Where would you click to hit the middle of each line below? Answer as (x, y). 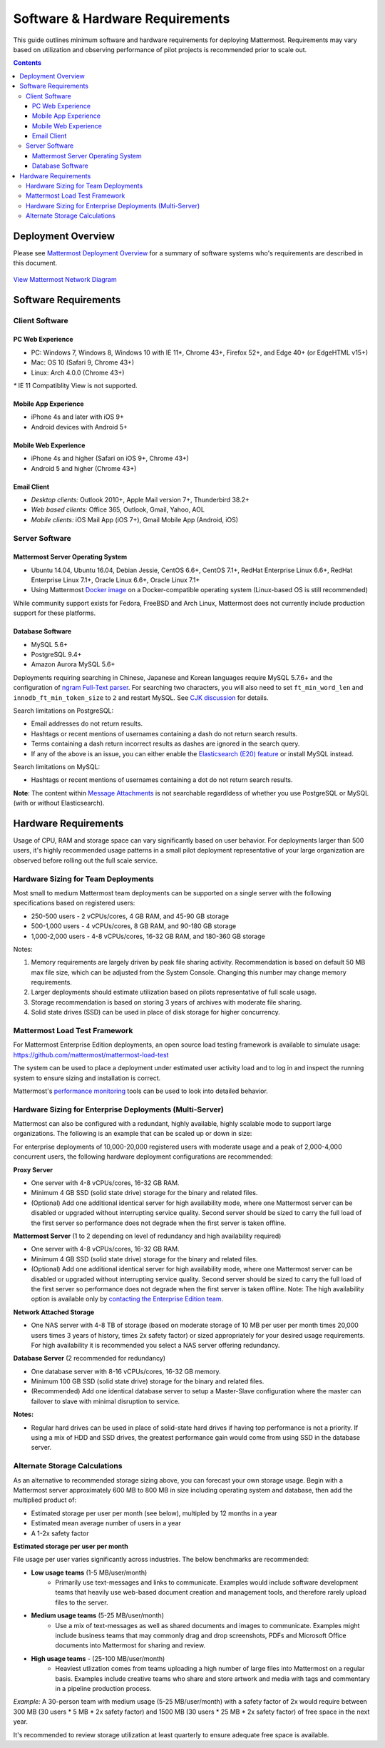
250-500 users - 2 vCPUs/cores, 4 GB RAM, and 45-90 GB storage (130, 916)
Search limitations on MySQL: (57, 766)
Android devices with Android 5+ (79, 427)
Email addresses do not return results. (87, 723)
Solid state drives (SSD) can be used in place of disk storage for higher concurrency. (156, 1012)
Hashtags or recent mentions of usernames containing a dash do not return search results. (164, 733)
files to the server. (82, 1602)
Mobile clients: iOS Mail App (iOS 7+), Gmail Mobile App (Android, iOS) (135, 519)
